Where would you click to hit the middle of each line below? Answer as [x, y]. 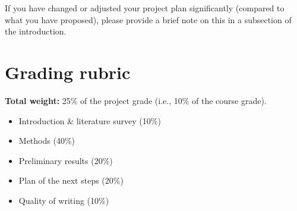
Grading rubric [68, 72]
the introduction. [36, 31]
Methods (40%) [47, 141]
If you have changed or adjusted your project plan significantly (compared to [145, 8]
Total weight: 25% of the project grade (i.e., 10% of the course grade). [136, 100]
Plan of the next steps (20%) [71, 180]
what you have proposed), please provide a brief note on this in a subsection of [148, 19]
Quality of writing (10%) [64, 200]
